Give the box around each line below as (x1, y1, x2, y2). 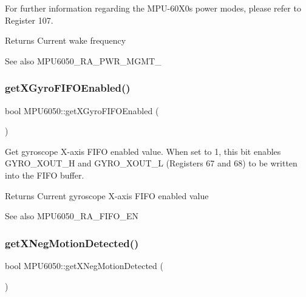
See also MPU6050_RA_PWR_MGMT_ (5, 54, 161, 67)
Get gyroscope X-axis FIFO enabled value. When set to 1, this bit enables (5, 145, 281, 157)
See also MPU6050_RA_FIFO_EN (5, 210, 139, 222)
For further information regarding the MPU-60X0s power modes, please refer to (5, 2, 301, 14)
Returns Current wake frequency (5, 34, 126, 47)
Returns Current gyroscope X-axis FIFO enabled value (5, 189, 209, 202)
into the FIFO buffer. (5, 168, 84, 181)
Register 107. (5, 13, 53, 26)
